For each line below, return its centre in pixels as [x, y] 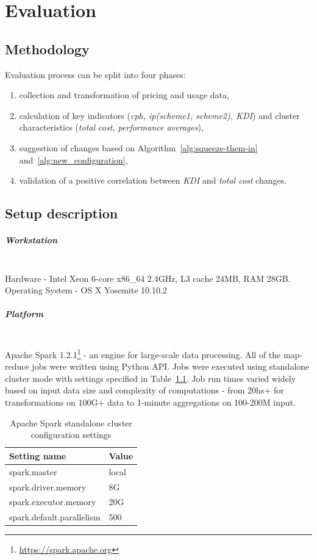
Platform [24, 314]
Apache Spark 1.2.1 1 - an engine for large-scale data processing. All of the [143, 354]
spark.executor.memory [53, 502]
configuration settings [71, 435]
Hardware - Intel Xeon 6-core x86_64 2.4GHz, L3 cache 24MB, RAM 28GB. [148, 278]
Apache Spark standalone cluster [71, 422]
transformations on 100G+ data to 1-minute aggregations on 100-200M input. [150, 402]
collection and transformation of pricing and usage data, [124, 95]
